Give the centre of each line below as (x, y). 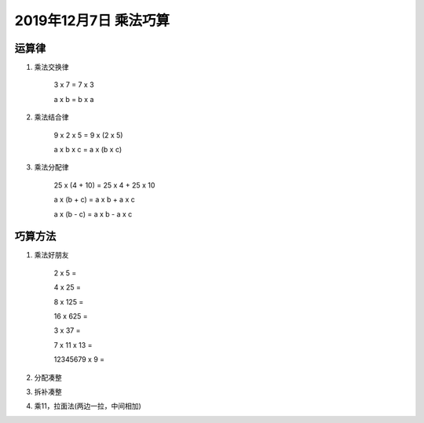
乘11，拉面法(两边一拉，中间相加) (88, 406)
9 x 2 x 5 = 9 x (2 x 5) (88, 135)
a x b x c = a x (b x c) (88, 150)
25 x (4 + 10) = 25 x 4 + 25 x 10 (104, 185)
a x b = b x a (74, 99)
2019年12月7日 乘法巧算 (92, 20)
